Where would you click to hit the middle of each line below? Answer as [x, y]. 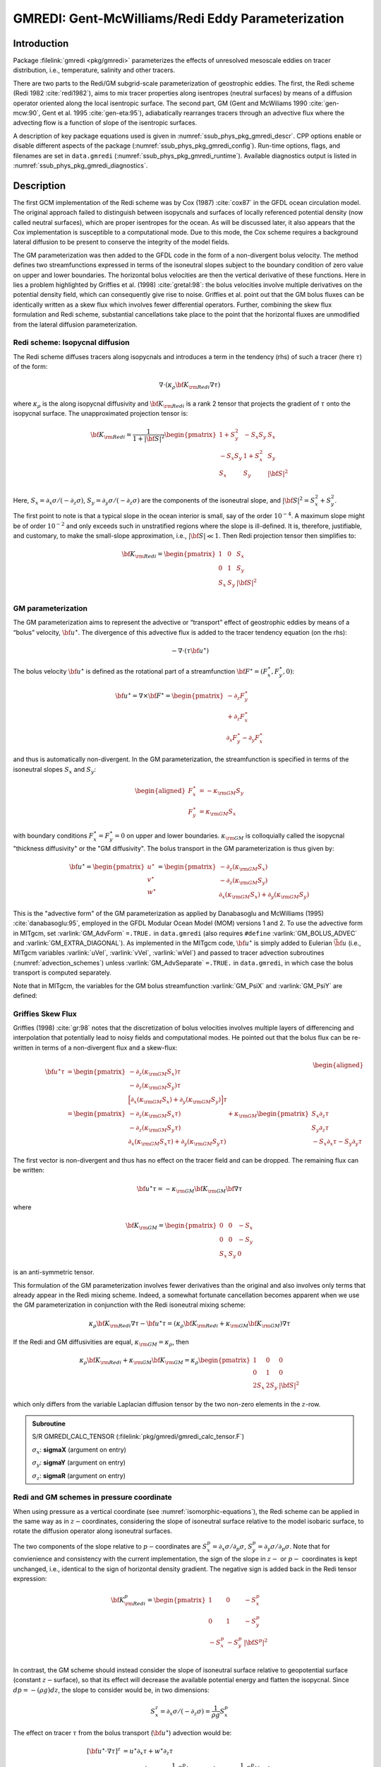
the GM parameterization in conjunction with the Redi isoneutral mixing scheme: [129, 1305]
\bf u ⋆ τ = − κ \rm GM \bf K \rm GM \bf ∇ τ [189, 1189]
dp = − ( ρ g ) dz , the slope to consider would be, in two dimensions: [111, 1690]
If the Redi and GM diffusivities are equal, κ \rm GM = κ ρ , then [101, 1343]
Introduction [41, 43]
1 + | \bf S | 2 [149, 438]
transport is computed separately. [62, 973]
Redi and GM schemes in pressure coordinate [92, 1497]
